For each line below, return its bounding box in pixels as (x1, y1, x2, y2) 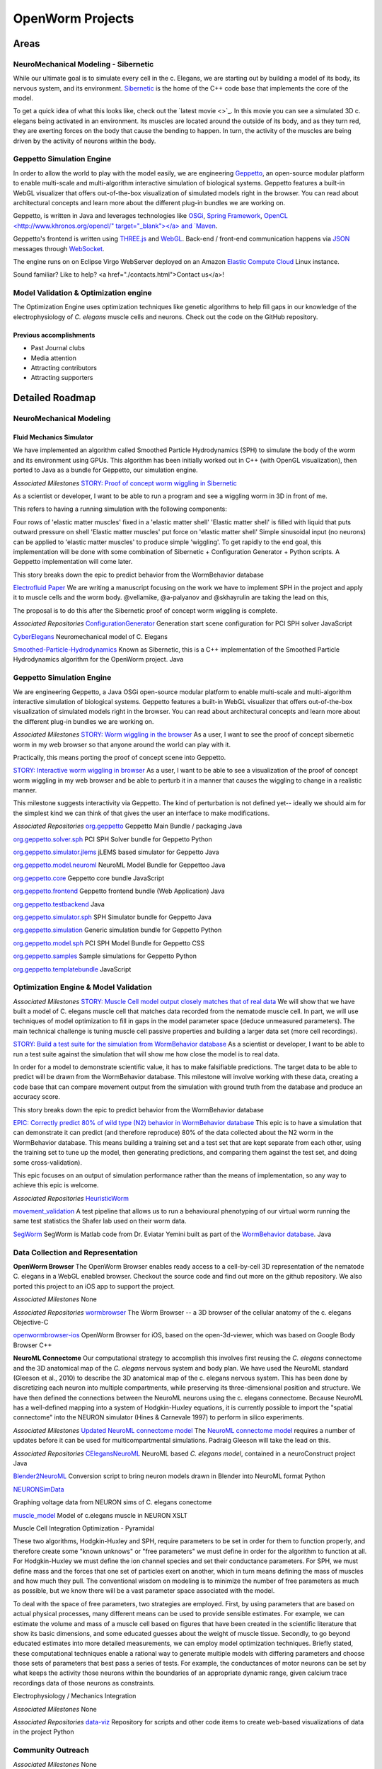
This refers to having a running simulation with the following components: (13, 505, 228, 513)
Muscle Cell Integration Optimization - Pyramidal (13, 1524, 155, 1532)
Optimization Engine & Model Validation (13, 982, 152, 992)
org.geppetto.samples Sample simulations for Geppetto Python (13, 952, 197, 960)
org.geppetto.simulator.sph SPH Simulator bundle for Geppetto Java (13, 913, 212, 921)
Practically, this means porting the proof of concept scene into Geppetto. (13, 753, 226, 761)
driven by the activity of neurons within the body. (13, 137, 156, 145)
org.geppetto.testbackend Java (13, 899, 105, 909)
